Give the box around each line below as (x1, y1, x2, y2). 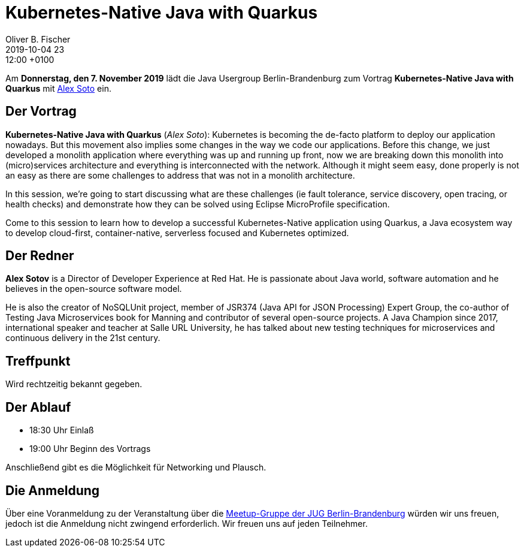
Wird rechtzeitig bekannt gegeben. (5, 379, 143, 390)
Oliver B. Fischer (5, 34, 71, 44)
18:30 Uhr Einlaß (29, 425, 94, 436)
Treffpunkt (5, 353, 71, 369)
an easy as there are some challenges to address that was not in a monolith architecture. (5, 170, 355, 180)
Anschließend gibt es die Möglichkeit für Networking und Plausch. (5, 462, 266, 473)
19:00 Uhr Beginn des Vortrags (29, 444, 151, 454)
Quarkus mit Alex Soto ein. (5, 83, 111, 93)
